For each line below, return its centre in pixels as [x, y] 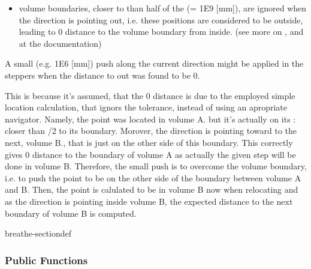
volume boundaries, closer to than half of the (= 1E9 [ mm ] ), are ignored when [163, 8]
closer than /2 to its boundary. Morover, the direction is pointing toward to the [151, 131]
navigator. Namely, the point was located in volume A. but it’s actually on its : [150, 119]
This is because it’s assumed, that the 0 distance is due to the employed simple [150, 95]
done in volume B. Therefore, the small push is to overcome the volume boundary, [156, 166]
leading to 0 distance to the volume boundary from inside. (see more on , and [161, 32]
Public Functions [46, 260]
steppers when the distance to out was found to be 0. [102, 75]
